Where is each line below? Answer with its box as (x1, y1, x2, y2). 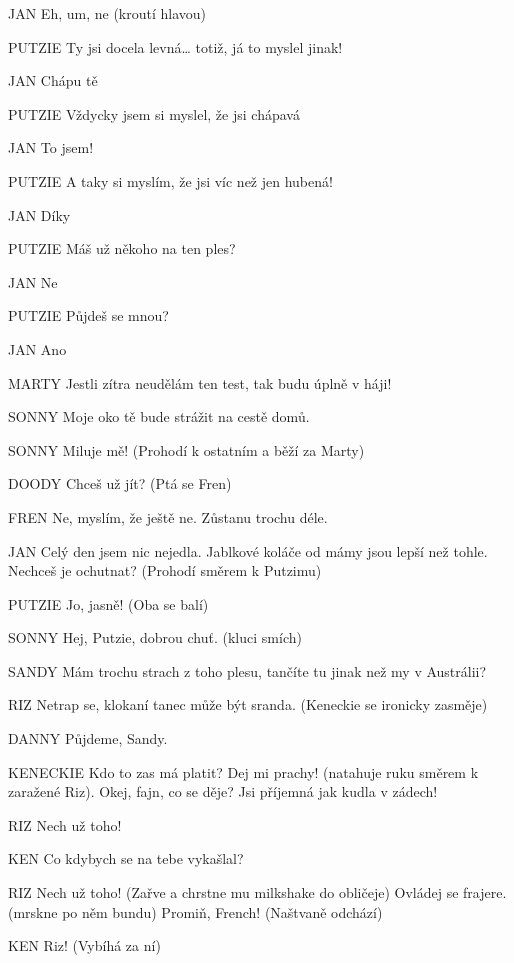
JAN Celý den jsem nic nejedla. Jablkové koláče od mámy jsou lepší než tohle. (8, 540, 488, 561)
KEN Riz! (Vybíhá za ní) (8, 935, 161, 956)
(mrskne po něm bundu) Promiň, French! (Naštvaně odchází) (8, 901, 383, 922)
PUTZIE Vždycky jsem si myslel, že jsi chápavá (8, 103, 300, 124)
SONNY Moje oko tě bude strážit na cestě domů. (8, 406, 310, 427)
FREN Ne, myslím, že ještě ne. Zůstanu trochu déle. (8, 506, 328, 527)
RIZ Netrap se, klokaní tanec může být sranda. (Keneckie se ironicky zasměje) (8, 694, 488, 715)
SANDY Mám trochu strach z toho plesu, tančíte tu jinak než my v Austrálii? (8, 660, 487, 681)
